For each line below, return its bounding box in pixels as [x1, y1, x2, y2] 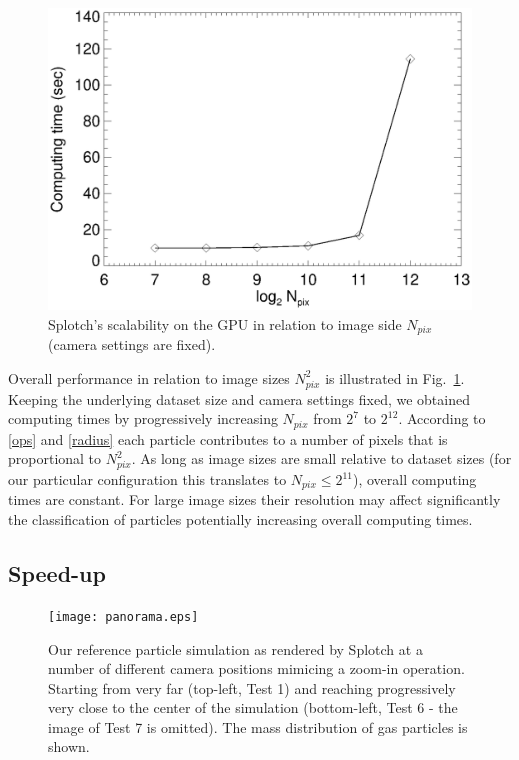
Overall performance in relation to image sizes [8, 367, 290, 388]
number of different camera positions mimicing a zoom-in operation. [48, 658, 465, 679]
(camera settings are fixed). [48, 334, 216, 355]
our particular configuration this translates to [8, 469, 287, 490]
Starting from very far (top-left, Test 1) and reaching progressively [48, 677, 456, 698]
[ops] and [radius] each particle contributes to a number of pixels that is [8, 428, 448, 449]
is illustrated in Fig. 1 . [325, 367, 465, 388]
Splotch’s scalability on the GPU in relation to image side [48, 313, 402, 334]
